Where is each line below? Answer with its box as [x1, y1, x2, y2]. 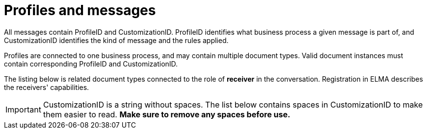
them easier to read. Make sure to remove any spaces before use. [43, 109, 291, 119]
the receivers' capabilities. [4, 83, 89, 91]
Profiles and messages [4, 2, 156, 19]
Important [5, 104, 41, 114]
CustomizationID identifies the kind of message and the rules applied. [4, 36, 229, 44]
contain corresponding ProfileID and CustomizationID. [4, 59, 178, 68]
